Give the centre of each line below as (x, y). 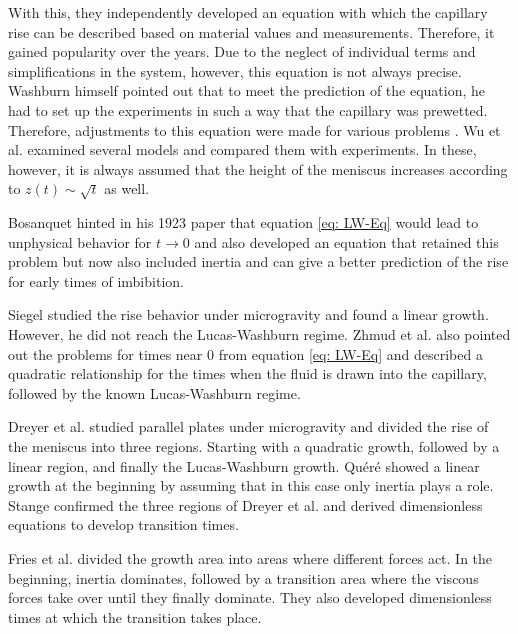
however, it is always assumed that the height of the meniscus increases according (258, 168)
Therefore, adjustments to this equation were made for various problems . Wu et (254, 129)
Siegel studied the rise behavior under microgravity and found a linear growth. (248, 314)
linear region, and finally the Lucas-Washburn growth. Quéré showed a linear (244, 465)
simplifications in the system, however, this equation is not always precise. (235, 70)
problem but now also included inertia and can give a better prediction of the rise (258, 261)
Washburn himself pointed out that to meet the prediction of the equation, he (247, 90)
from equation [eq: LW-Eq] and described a (350, 353)
